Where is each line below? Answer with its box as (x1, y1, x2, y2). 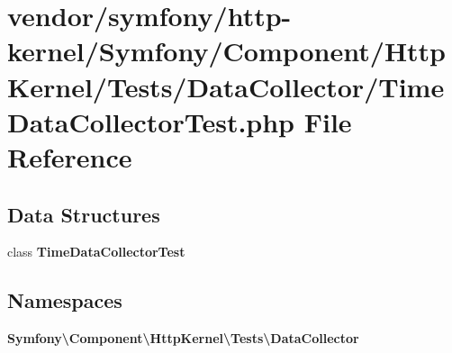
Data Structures (7, 200, 160, 228)
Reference (7, 138, 132, 175)
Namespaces (7, 286, 122, 314)
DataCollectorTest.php (7, 103, 295, 140)
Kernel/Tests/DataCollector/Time (7, 68, 445, 104)
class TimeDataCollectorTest (7, 242, 185, 261)
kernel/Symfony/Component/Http (7, 32, 447, 69)
